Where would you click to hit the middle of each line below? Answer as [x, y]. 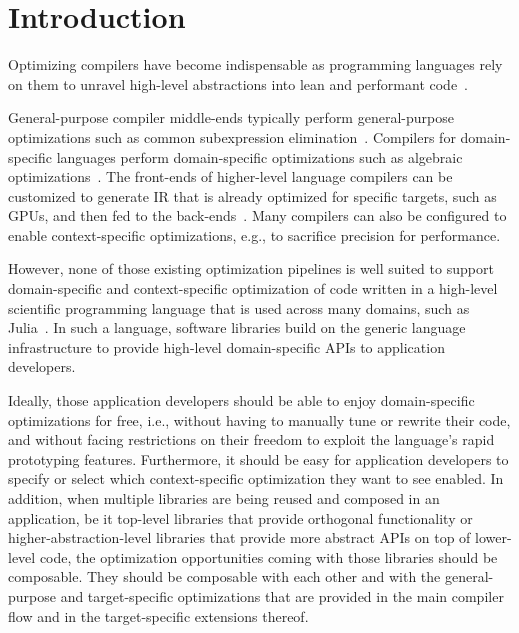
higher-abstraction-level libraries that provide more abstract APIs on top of [239, 537]
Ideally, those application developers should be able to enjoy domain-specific [241, 400]
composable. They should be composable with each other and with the [224, 576]
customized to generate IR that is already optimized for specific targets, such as [252, 195]
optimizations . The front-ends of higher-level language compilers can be [230, 176]
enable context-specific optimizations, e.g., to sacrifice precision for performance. [254, 234]
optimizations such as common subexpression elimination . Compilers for [232, 136]
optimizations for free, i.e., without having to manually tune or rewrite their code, [259, 419]
